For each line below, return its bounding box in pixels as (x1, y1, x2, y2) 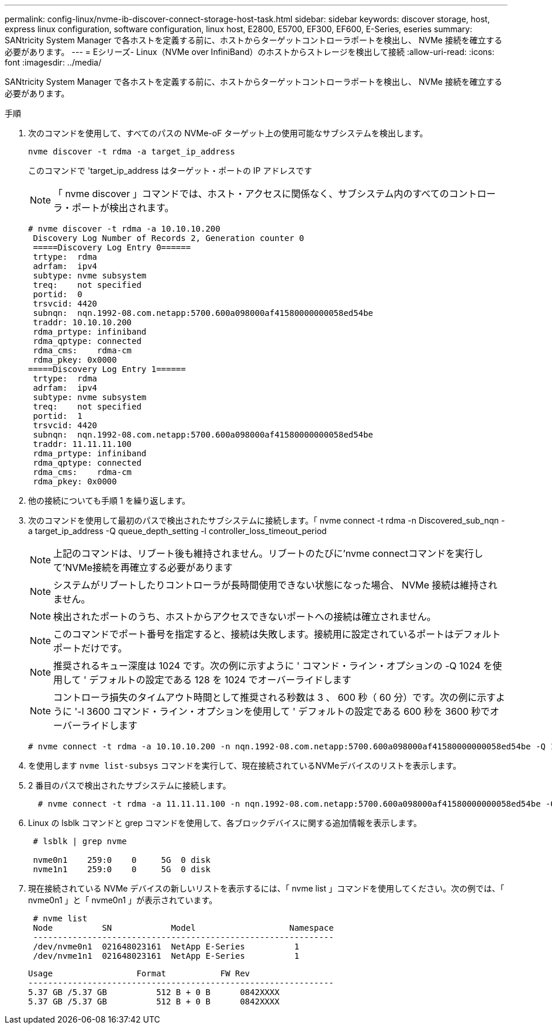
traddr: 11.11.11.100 (33, 439, 132, 449)
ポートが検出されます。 (72, 202, 174, 214)
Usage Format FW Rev (28, 969, 250, 978)
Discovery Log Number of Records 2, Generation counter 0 (33, 233, 305, 243)
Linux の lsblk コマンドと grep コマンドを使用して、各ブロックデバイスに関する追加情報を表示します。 (28, 818, 422, 828)
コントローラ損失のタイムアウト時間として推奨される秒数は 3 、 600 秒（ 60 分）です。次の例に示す (53, 691, 496, 703)
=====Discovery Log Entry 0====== (33, 243, 191, 252)
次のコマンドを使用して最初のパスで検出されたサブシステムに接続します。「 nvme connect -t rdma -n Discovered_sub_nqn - (28, 515, 505, 525)
